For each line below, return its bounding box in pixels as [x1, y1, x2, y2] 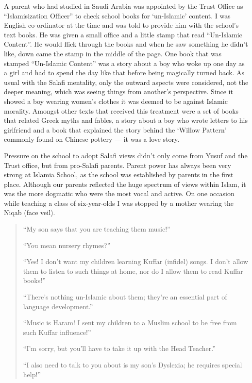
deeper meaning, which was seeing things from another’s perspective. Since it [4, 86, 233, 97]
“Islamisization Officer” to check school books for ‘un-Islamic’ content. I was [4, 10, 231, 20]
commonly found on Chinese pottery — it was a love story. [4, 134, 180, 144]
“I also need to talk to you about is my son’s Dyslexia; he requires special [23, 360, 242, 369]
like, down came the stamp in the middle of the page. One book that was [4, 48, 222, 58]
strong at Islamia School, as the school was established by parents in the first [4, 169, 234, 180]
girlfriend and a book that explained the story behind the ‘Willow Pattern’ [4, 124, 227, 134]
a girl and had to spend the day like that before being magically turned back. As [4, 67, 244, 78]
